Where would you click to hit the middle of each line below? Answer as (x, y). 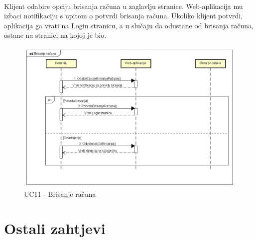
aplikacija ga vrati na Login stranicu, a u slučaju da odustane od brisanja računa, (129, 25)
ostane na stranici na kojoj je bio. (55, 35)
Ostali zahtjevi (55, 228)
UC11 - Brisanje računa (60, 194)
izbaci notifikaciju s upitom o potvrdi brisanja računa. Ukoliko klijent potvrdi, (124, 16)
